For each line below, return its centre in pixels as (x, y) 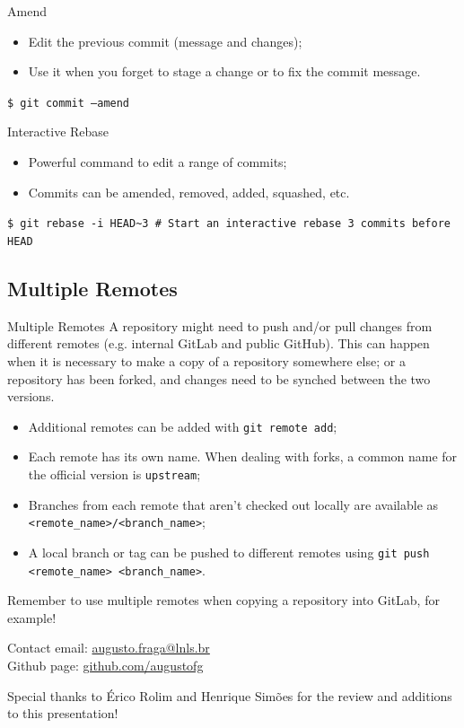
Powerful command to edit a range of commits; (158, 162)
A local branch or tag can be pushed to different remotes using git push (229, 552)
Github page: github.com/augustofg (105, 665)
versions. (31, 396)
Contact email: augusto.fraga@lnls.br (109, 648)
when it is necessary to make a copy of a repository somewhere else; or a (206, 360)
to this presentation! (63, 713)
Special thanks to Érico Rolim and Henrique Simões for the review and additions (230, 695)
